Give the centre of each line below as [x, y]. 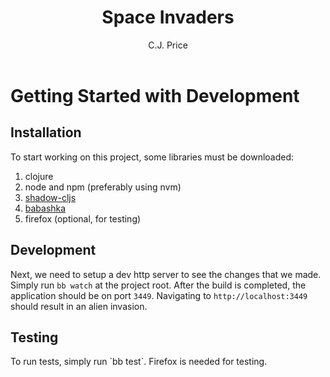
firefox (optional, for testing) [83, 218]
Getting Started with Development [155, 95]
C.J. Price [168, 45]
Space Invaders [168, 17]
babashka [45, 208]
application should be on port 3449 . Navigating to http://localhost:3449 [159, 295]
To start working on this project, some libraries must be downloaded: [152, 157]
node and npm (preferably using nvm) [103, 187]
